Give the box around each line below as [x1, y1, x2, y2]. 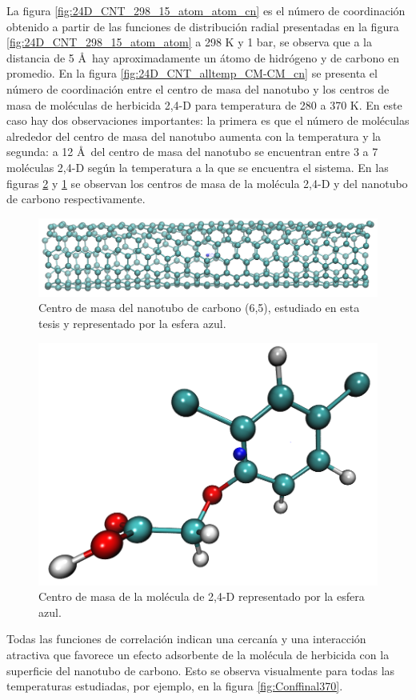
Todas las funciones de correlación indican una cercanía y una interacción [6, 630, 366, 647]
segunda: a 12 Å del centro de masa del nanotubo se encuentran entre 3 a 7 [6, 143, 378, 160]
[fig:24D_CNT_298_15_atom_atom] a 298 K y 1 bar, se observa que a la [6, 34, 372, 50]
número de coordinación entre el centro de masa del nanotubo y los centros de [6, 80, 390, 97]
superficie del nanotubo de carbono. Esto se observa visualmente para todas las [6, 662, 395, 678]
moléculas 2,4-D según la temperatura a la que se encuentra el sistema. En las [6, 158, 389, 175]
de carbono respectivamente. [6, 190, 146, 207]
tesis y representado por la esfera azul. [38, 315, 226, 332]
